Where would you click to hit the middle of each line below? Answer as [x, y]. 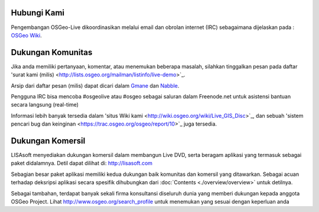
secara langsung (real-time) [45, 105]
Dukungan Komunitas [52, 52]
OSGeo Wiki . [26, 35]
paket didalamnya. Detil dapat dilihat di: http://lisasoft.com [82, 163]
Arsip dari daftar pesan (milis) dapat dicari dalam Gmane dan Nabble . [95, 85]
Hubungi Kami [38, 13]
